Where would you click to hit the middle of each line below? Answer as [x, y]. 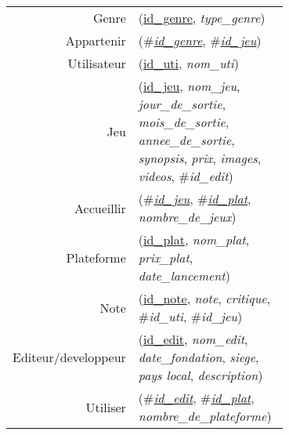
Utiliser [106, 407]
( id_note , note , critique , [204, 298]
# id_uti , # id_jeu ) [190, 316]
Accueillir [100, 208]
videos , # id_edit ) [186, 176]
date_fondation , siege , [199, 357]
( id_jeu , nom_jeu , [189, 86]
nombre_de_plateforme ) [205, 416]
